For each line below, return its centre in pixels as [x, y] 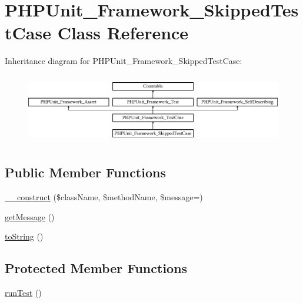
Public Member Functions [85, 172]
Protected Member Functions [96, 268]
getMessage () [30, 216]
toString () [24, 236]
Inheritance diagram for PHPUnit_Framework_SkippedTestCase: [124, 61]
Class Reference [123, 33]
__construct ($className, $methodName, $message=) [104, 197]
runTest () [23, 293]
